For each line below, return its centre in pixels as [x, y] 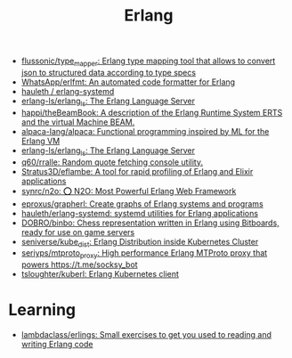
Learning [42, 310]
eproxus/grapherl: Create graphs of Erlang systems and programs [142, 203]
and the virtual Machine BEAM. [78, 122]
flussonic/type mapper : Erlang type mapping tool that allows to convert [148, 61]
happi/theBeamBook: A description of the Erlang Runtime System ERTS [152, 112]
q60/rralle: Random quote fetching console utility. [112, 162]
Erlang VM [41, 141]
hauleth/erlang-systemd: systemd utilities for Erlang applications [140, 213]
